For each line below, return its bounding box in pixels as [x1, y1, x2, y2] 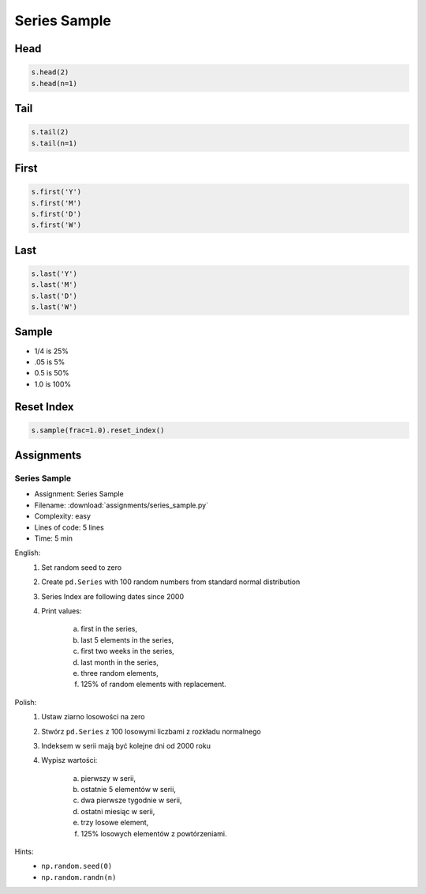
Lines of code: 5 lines [34, 522, 104, 532]
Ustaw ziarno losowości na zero [41, 712, 145, 722]
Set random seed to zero [41, 562, 122, 572]
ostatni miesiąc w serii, [80, 806, 155, 816]
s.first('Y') [31, 187, 82, 197]
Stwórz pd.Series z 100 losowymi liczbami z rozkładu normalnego [41, 726, 262, 736]
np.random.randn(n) [41, 873, 117, 881]
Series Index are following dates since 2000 [41, 591, 185, 601]
